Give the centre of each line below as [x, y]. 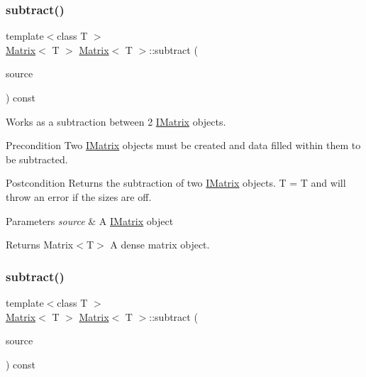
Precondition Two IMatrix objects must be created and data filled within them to [183, 145]
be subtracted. [37, 159]
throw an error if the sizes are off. [79, 196]
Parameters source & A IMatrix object [90, 220]
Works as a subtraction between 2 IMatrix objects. [116, 121]
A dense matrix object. [160, 245]
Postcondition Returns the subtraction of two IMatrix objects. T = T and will [176, 183]
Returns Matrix [40, 245]
